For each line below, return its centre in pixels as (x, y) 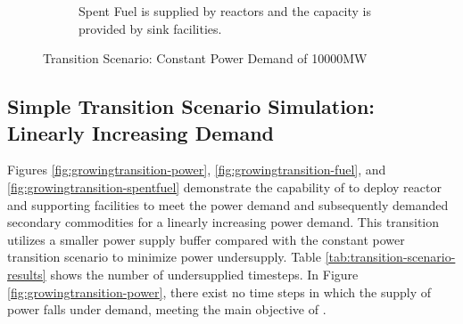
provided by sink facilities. (150, 28)
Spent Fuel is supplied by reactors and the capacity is (225, 11)
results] (27, 274)
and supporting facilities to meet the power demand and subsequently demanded (228, 204)
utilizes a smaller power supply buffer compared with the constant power (206, 239)
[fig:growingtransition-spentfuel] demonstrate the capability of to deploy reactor (224, 186)
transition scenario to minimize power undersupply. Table (164, 257)
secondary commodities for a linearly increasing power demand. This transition (223, 222)
